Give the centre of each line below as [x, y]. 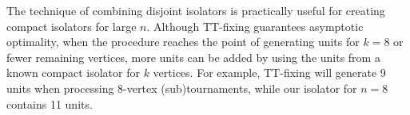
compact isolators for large [72, 26]
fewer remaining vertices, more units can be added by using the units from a [193, 57]
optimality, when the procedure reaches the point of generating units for [183, 42]
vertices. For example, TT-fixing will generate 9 [269, 73]
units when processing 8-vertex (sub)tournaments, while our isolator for [182, 88]
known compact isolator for [73, 73]
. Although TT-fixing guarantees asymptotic [255, 26]
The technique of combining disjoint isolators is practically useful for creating [196, 10]
